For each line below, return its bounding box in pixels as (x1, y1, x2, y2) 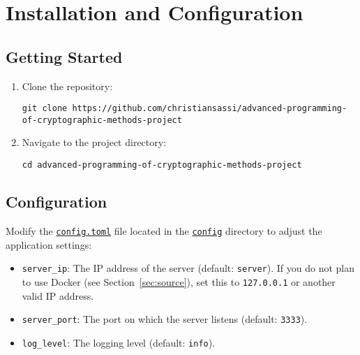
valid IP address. (22, 288, 94, 303)
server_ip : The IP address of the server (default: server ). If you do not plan (22, 261, 355, 275)
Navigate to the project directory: (22, 135, 167, 150)
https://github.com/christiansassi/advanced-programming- (72, 103, 347, 114)
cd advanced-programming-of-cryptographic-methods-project (22, 160, 302, 171)
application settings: (6, 237, 92, 252)
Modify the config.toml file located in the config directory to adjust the (6, 223, 322, 238)
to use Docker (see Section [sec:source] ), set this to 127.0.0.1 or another (22, 274, 336, 289)
